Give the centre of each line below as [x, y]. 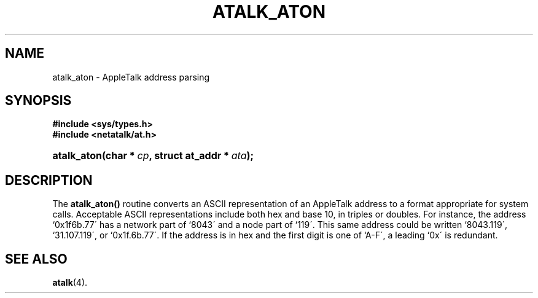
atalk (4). [70, 283]
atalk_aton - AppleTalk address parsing [131, 77]
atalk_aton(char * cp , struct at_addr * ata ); [153, 156]
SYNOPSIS [38, 101]
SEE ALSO [36, 259]
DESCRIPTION [49, 180]
